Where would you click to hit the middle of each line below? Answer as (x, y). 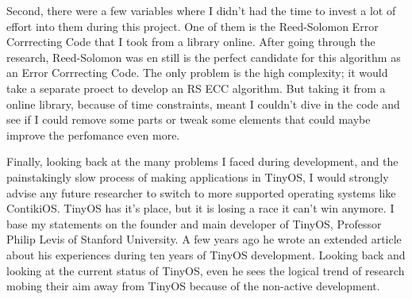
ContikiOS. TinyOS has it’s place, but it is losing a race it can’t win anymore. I (200, 208)
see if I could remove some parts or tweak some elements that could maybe (189, 119)
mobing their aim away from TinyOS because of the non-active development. (193, 286)
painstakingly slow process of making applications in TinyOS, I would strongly (198, 176)
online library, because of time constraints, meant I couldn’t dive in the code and (203, 103)
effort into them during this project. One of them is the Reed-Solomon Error (193, 26)
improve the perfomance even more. (93, 134)
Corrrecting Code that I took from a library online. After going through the (191, 42)
